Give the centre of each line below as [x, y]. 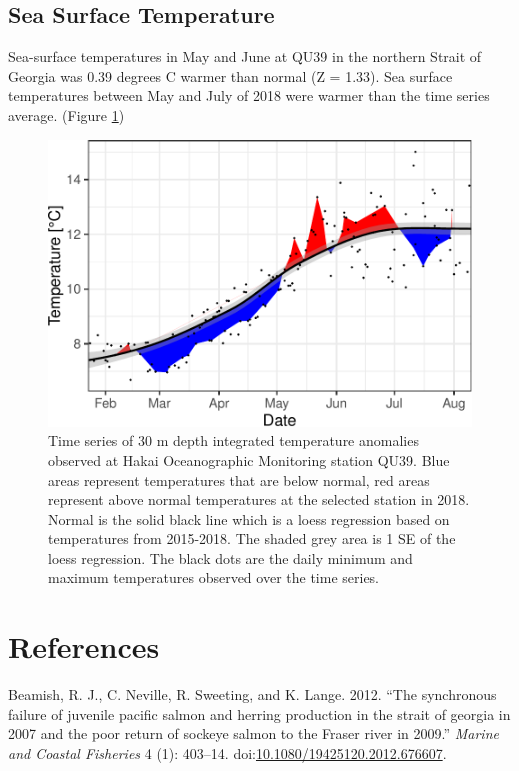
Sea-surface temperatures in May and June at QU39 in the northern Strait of [245, 56]
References [84, 646]
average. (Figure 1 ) [66, 114]
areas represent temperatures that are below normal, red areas [239, 479]
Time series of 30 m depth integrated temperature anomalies [233, 440]
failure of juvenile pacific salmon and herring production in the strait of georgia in [259, 713]
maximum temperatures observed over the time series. [214, 577]
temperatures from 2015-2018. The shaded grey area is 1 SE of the [252, 538]
